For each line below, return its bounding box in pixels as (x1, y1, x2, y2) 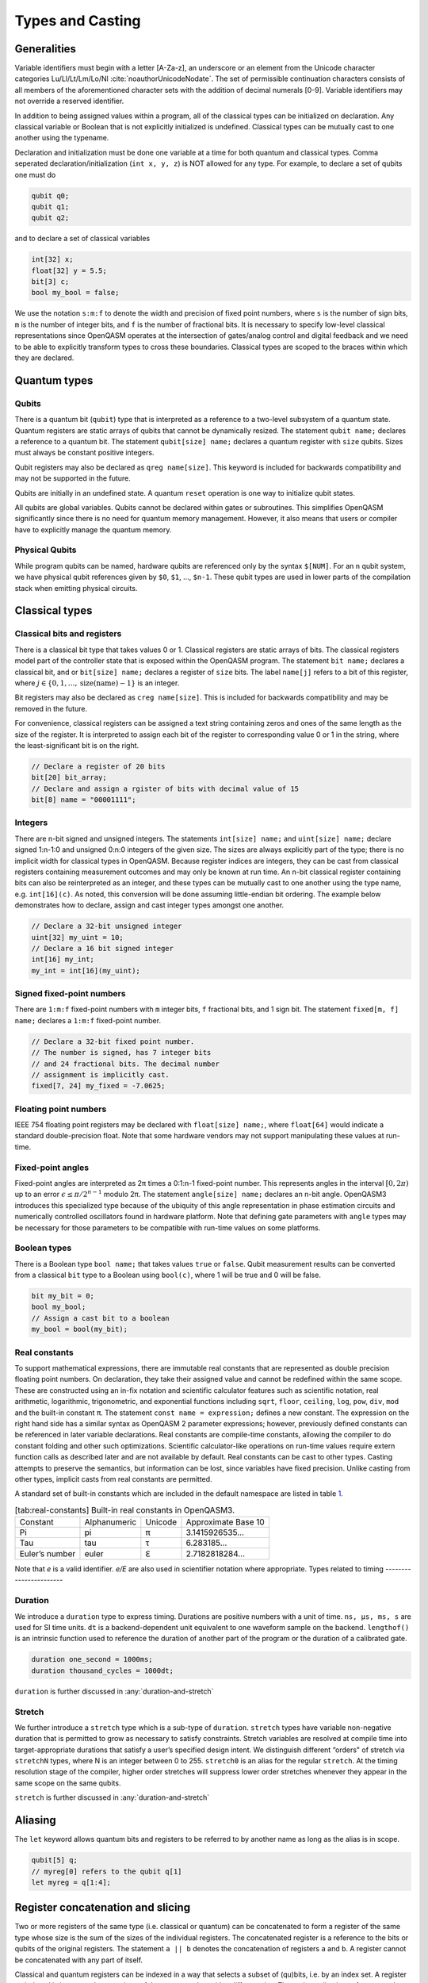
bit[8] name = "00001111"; (31, 796, 136, 804)
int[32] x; (31, 255, 74, 264)
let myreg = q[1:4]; (31, 1878, 111, 1887)
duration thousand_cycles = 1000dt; (31, 1666, 174, 1675)
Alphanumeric (84, 1517, 137, 1528)
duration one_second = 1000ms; (31, 1655, 154, 1664)
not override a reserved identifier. (14, 96, 124, 106)
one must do (14, 170, 56, 179)
